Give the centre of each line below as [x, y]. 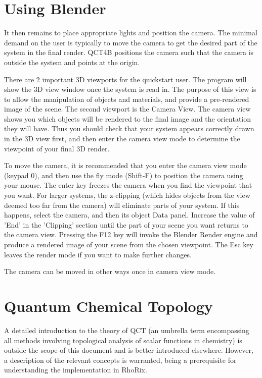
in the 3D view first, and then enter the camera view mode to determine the [122, 139]
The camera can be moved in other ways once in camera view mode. [110, 271]
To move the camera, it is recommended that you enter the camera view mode [125, 165]
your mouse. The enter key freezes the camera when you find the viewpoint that [128, 185]
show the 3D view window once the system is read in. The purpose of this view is [130, 89]
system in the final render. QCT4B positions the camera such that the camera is [129, 52]
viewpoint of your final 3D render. [57, 148]
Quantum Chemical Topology [108, 306]
